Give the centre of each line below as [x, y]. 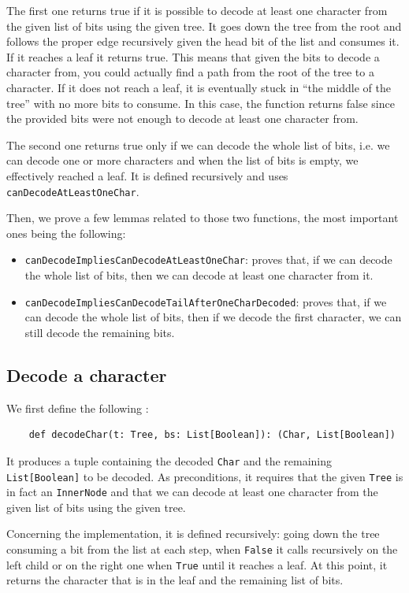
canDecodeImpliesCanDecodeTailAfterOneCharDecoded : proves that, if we [206, 301]
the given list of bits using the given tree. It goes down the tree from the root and [204, 26]
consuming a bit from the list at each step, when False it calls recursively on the [202, 549]
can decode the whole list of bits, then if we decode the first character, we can [213, 317]
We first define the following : [78, 408]
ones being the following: [66, 233]
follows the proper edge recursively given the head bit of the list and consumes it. [203, 41]
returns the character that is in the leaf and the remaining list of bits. [175, 580]
